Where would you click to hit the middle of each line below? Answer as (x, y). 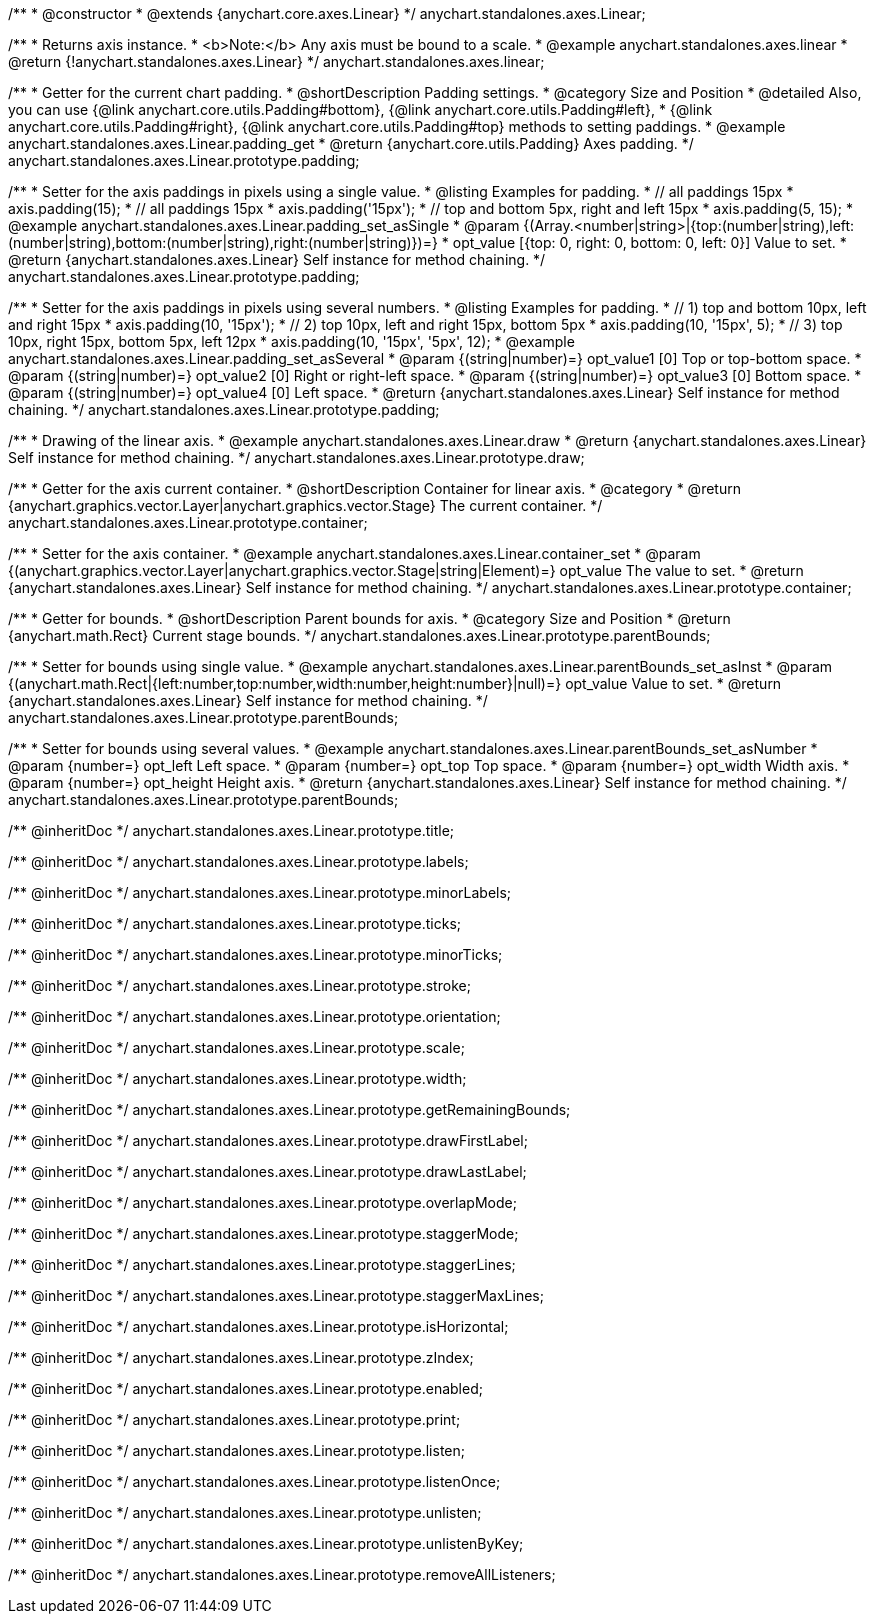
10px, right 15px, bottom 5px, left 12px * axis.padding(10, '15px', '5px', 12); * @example (291, 341)
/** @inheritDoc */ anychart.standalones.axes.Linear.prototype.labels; (238, 861)
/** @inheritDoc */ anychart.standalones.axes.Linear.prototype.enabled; (245, 1388)
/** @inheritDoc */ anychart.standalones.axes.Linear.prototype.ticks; (234, 923)
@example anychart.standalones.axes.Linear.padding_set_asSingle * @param (264, 225)
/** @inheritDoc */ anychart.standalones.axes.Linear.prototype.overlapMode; (262, 1202)
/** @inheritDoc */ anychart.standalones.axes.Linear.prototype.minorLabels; (260, 892)
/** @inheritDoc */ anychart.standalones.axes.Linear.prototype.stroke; (239, 985)
